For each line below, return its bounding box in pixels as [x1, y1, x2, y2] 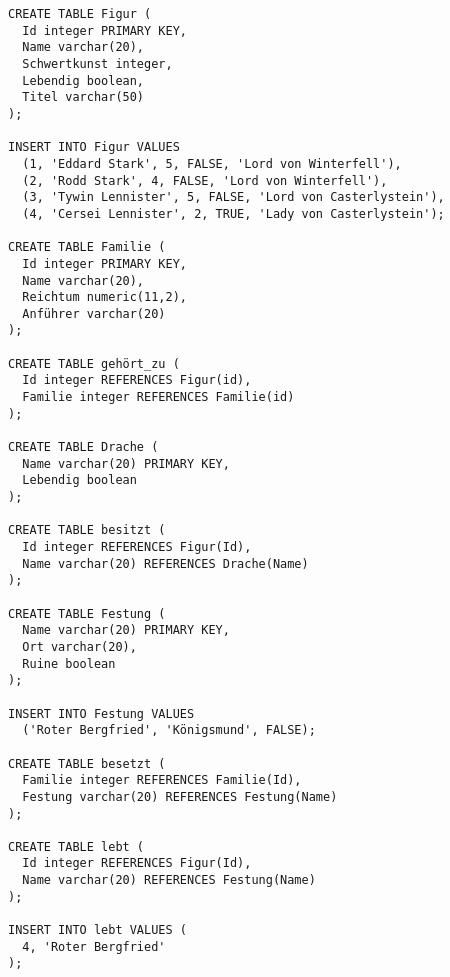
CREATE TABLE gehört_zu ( [8, 356, 180, 371]
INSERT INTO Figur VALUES [8, 140, 180, 155]
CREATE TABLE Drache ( [8, 440, 159, 455]
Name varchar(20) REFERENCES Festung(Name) [22, 873, 316, 888]
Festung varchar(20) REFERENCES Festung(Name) [22, 789, 338, 804]
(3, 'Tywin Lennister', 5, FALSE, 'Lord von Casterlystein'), [22, 190, 445, 205]
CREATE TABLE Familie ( [8, 240, 166, 255]
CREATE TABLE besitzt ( [8, 523, 166, 538]
